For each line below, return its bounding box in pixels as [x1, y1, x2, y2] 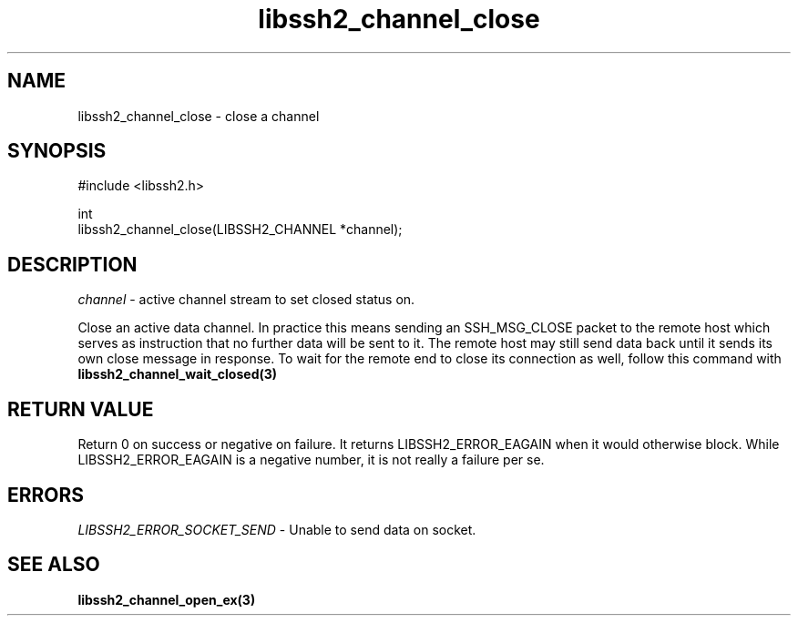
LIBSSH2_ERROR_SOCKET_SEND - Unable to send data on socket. [77, 521, 476, 537]
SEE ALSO [7, 553, 100, 577]
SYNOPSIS [7, 139, 107, 163]
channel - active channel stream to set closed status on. [77, 291, 415, 308]
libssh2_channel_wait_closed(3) [77, 366, 278, 383]
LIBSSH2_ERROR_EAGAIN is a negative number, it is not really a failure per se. [77, 452, 545, 468]
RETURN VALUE [7, 397, 154, 421]
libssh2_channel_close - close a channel [77, 107, 320, 124]
